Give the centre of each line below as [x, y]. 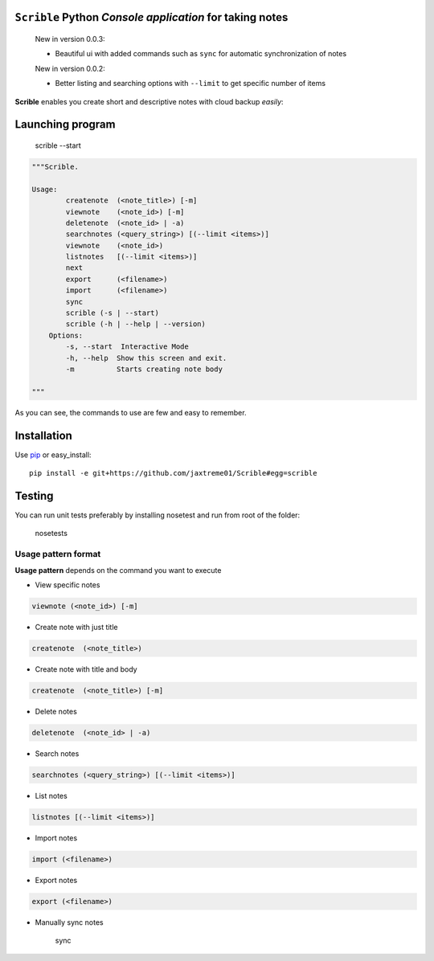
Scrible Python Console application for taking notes [151, 17]
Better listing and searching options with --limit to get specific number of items [190, 84]
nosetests [51, 534]
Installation [43, 435]
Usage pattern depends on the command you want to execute [118, 570]
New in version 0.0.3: [70, 39]
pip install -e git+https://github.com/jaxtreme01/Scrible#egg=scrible [173, 473]
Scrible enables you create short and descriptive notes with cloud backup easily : [149, 101]
